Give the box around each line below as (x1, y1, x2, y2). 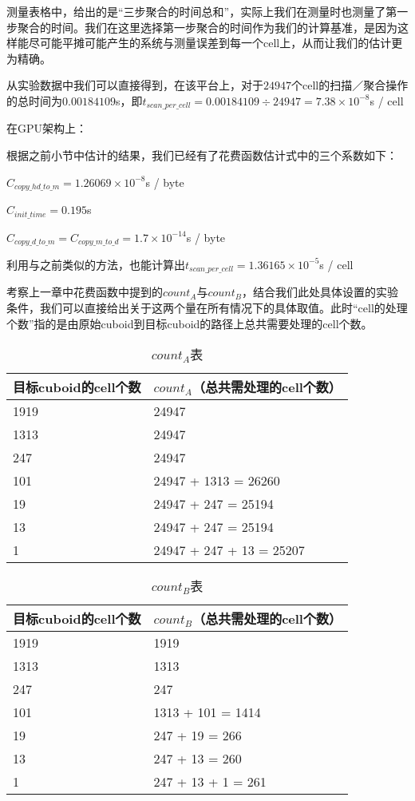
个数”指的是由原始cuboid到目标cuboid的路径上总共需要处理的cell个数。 (6, 315, 373, 331)
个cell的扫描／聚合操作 (291, 77, 409, 93)
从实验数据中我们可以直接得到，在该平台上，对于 (6, 77, 263, 93)
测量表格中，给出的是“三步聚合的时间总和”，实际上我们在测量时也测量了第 (6, 3, 397, 19)
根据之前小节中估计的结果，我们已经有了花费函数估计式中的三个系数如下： (6, 147, 397, 164)
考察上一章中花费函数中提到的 (6, 284, 163, 300)
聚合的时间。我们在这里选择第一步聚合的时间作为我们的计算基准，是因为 (17, 18, 397, 35)
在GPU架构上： (6, 120, 88, 137)
